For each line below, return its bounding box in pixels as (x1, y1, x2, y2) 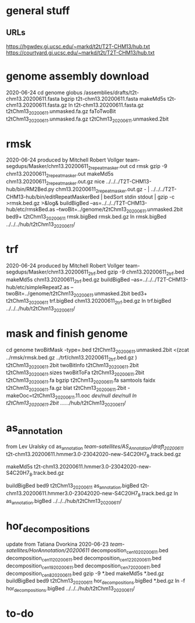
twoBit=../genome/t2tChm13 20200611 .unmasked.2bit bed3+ (6, 290, 148, 298)
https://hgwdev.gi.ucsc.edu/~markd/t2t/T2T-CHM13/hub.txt (6, 43, 151, 50)
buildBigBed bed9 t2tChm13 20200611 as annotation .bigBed (6, 482, 140, 490)
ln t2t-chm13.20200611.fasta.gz (68, 101, 144, 108)
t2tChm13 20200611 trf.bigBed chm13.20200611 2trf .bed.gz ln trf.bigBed (6, 297, 171, 306)
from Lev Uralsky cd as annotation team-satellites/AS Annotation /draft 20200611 (6, 443, 184, 451)
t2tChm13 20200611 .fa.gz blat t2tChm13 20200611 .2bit (6, 384, 127, 393)
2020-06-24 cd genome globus (6, 89, 83, 96)
